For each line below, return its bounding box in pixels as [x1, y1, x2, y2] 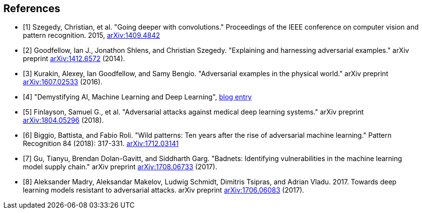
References [3, 2, 60, 15]
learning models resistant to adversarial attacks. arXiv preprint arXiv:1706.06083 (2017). [23, 186, 304, 195]
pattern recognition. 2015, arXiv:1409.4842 [23, 31, 160, 40]
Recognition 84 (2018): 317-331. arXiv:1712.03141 [23, 139, 179, 148]
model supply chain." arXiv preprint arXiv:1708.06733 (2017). [23, 163, 217, 171]
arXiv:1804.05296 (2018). [23, 116, 104, 125]
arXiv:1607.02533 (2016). [23, 78, 103, 86]
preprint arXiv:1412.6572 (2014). [23, 54, 125, 63]
